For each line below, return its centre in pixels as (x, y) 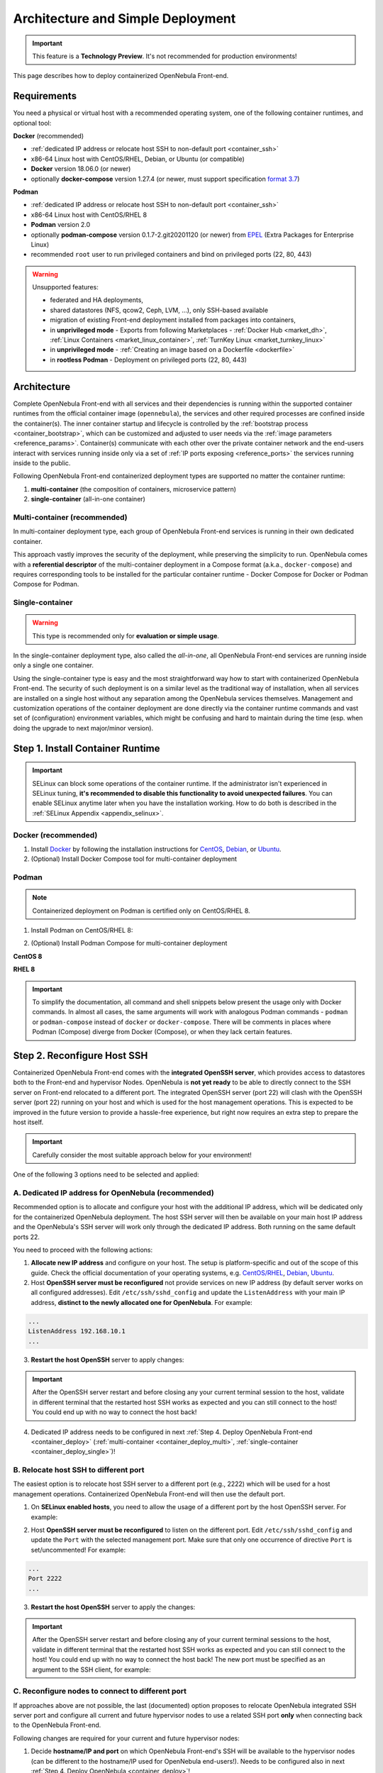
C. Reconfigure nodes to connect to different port (100, 1691)
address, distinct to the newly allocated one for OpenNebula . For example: (141, 1302)
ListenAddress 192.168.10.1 (77, 1331)
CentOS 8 (28, 956)
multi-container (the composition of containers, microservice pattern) (134, 489)
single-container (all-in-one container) (88, 499)
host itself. (28, 1122)
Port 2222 (45, 1579)
